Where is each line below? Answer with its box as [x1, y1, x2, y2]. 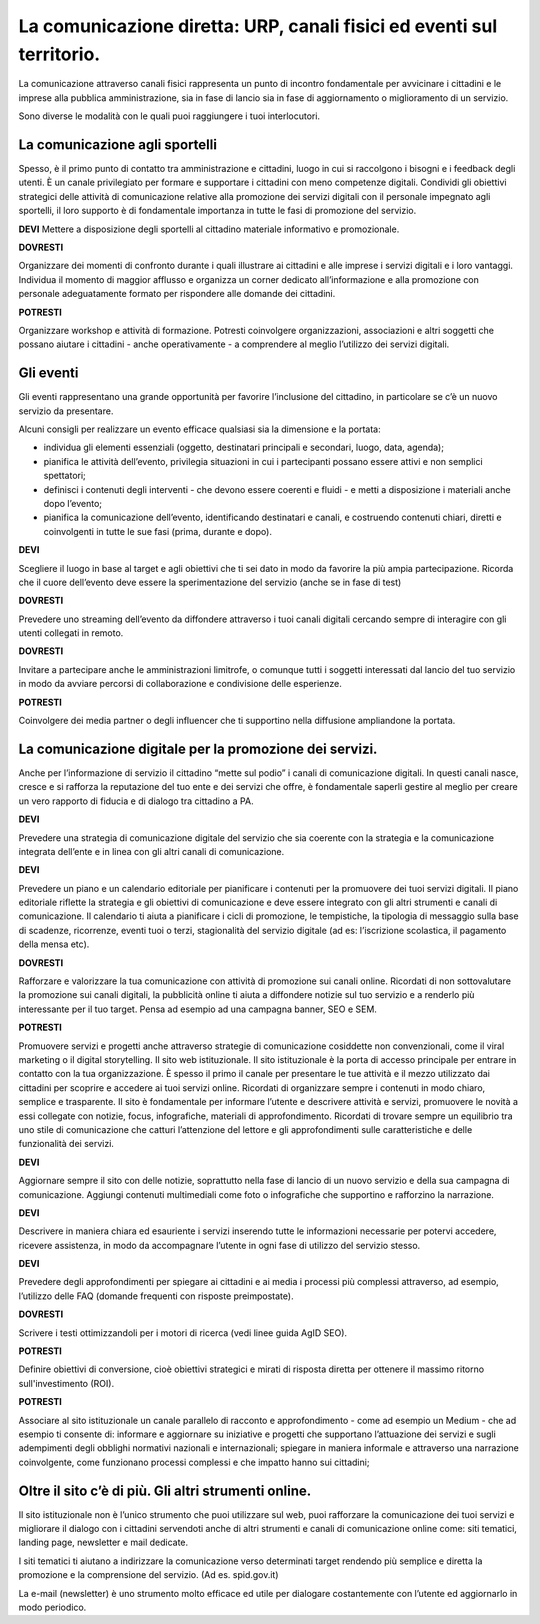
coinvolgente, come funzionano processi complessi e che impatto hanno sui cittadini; [18, 1456, 370, 1468]
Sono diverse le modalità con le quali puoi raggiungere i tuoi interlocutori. [18, 110, 320, 122]
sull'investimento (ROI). [18, 1377, 115, 1389]
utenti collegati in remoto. [18, 627, 124, 639]
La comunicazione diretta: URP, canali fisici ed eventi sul [18, 15, 498, 37]
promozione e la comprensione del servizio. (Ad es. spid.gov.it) [18, 1569, 279, 1581]
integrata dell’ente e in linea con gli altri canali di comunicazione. [18, 845, 285, 857]
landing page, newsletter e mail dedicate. [18, 1536, 189, 1549]
